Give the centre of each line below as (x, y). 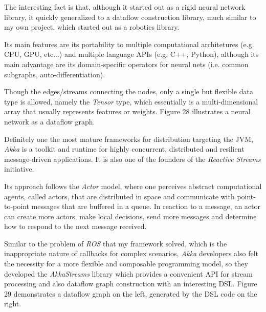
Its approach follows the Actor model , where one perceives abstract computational (133, 186)
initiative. (19, 169)
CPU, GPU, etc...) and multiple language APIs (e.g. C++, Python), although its (131, 54)
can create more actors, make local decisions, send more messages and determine (130, 216)
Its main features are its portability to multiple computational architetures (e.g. (129, 44)
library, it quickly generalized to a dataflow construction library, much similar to (130, 17)
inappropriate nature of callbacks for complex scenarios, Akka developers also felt (131, 253)
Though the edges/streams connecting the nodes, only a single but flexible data (129, 91)
